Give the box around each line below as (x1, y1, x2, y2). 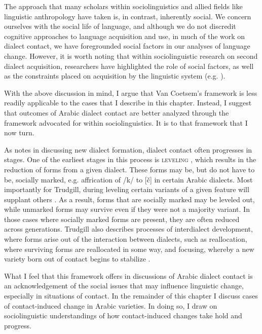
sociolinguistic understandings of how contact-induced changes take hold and (4, 310, 242, 321)
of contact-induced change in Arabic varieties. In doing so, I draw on (4, 300, 217, 311)
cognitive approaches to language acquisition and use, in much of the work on (4, 30, 245, 41)
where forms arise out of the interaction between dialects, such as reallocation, (4, 234, 247, 244)
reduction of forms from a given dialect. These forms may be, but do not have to (4, 164, 255, 174)
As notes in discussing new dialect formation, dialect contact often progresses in (4, 144, 252, 155)
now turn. (4, 127, 34, 138)
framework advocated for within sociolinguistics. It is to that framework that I (4, 117, 248, 128)
